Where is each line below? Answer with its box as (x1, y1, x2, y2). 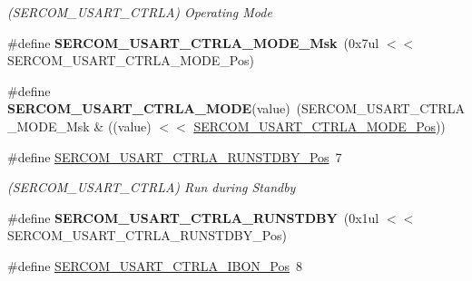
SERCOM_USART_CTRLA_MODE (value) (7, 99, 290, 118)
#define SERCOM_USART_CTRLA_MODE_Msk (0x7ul (7, 33, 379, 52)
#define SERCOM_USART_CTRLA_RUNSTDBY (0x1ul (7, 208, 379, 227)
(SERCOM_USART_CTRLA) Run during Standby (7, 178, 296, 197)
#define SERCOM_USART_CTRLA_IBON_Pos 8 (7, 256, 302, 275)
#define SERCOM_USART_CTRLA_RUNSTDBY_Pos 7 (7, 147, 342, 166)
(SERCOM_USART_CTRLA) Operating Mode (7, 3, 272, 21)
